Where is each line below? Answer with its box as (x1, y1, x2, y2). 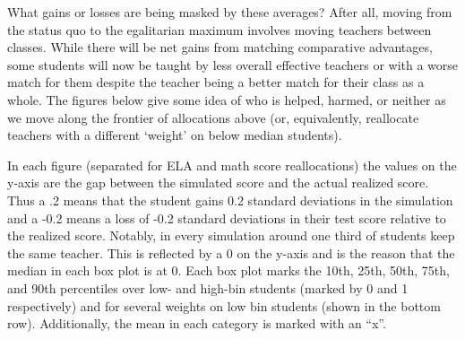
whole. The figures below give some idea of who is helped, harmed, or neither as (7, 90, 446, 109)
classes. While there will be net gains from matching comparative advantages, (7, 38, 433, 56)
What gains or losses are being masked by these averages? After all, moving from (7, 3, 452, 21)
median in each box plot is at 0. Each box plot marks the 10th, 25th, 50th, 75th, (7, 261, 450, 280)
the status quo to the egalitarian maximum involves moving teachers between (7, 20, 432, 39)
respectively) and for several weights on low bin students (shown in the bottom (7, 296, 441, 315)
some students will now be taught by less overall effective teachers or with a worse (7, 55, 459, 74)
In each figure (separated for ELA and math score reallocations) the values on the (7, 155, 457, 174)
